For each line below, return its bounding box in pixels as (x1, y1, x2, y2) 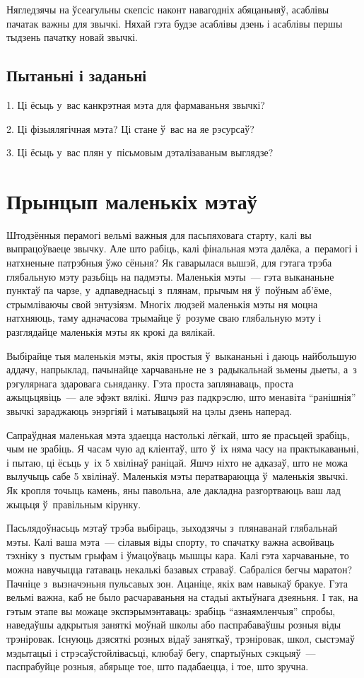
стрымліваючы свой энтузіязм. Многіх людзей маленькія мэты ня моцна (6, 296, 318, 311)
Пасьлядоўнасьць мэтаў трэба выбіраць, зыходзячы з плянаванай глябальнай (6, 520, 338, 535)
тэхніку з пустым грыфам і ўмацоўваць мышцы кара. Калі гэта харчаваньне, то (6, 548, 349, 563)
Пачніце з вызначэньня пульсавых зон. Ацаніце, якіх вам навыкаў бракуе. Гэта (6, 575, 348, 590)
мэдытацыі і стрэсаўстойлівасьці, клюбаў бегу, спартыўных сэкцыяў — (6, 645, 316, 660)
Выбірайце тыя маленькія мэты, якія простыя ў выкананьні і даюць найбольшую (6, 348, 357, 363)
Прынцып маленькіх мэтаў (6, 186, 257, 215)
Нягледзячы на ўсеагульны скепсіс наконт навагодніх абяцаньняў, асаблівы (6, 2, 329, 16)
